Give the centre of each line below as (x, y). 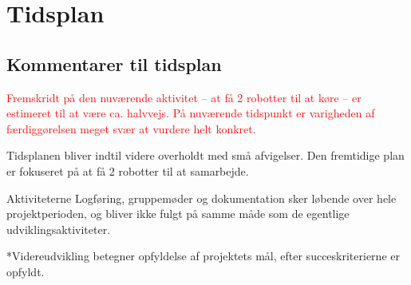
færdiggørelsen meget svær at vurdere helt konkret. (131, 128)
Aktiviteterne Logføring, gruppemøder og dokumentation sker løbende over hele (202, 198)
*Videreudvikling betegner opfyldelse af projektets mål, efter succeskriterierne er (203, 256)
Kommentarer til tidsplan (114, 63)
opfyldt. (26, 271)
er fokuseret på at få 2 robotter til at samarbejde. (128, 170)
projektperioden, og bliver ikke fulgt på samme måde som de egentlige (178, 214)
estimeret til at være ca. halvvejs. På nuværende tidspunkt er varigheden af (191, 113)
